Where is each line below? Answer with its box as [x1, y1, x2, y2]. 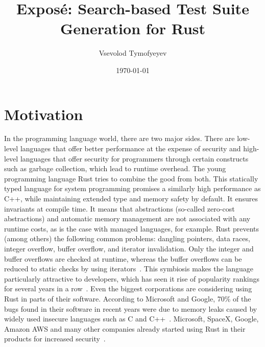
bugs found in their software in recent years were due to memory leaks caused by [4, 303, 257, 314]
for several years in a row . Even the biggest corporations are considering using [4, 283, 252, 294]
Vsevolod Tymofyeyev [99, 48, 167, 58]
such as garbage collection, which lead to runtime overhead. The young [4, 163, 226, 174]
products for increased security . [4, 333, 106, 344]
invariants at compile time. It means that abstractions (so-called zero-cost [4, 203, 235, 214]
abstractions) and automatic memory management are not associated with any [4, 213, 251, 224]
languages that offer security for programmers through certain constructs [20, 153, 249, 164]
